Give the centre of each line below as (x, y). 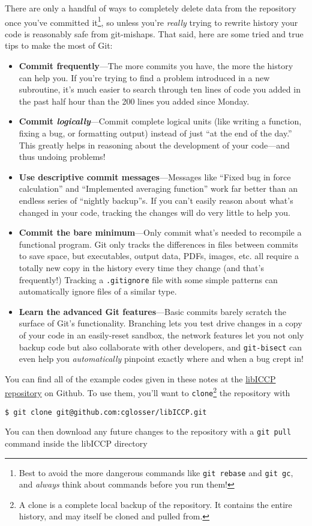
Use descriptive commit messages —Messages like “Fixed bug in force (155, 176)
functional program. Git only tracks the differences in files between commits (158, 244)
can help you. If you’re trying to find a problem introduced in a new (144, 77)
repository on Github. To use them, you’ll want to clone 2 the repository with (148, 392)
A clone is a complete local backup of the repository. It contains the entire (155, 504)
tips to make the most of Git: (59, 45)
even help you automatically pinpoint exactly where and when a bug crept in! (161, 359)
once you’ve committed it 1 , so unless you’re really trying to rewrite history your (151, 21)
